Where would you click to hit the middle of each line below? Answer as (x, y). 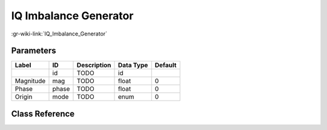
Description (94, 65)
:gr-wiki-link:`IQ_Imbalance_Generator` (59, 34)
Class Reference (43, 113)
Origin (24, 97)
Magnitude (30, 81)
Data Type (133, 65)
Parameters (34, 51)
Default (166, 65)
